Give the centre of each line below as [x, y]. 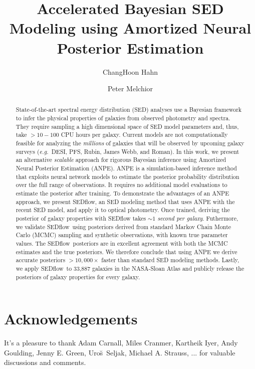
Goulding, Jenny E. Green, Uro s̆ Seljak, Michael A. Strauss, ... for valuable [120, 352]
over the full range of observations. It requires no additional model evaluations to [121, 185]
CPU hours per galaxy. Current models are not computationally [144, 135]
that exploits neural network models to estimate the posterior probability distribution [127, 176]
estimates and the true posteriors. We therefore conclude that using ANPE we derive [126, 251]
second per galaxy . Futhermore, [198, 218]
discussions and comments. [45, 362]
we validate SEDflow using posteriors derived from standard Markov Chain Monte [123, 226]
